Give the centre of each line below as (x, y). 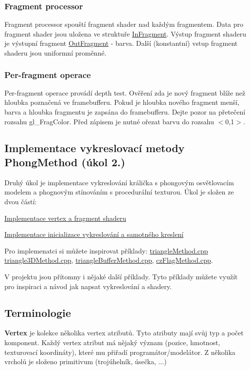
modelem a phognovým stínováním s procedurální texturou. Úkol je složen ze (119, 192)
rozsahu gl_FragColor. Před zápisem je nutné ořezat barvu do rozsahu (109, 121)
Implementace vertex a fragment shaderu (65, 218)
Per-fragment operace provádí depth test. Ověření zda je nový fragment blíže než (125, 92)
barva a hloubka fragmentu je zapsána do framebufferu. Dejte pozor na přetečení (125, 112)
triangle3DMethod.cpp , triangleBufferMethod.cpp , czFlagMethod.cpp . (109, 260)
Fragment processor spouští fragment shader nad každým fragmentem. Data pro (124, 24)
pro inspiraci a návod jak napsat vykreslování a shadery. (88, 286)
